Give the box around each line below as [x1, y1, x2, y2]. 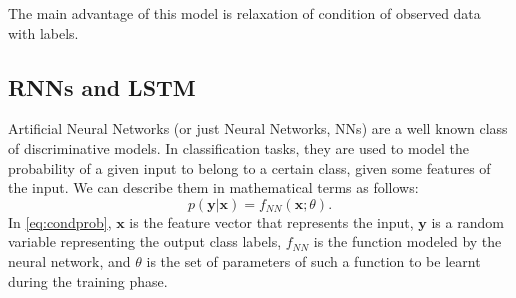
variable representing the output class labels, [8, 231, 282, 252]
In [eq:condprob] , [8, 211, 112, 232]
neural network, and [8, 250, 131, 271]
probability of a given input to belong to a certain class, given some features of [8, 157, 491, 178]
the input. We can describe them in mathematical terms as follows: [8, 177, 419, 198]
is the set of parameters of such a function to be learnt [146, 250, 481, 271]
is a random [431, 211, 504, 232]
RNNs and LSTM [8, 71, 196, 102]
